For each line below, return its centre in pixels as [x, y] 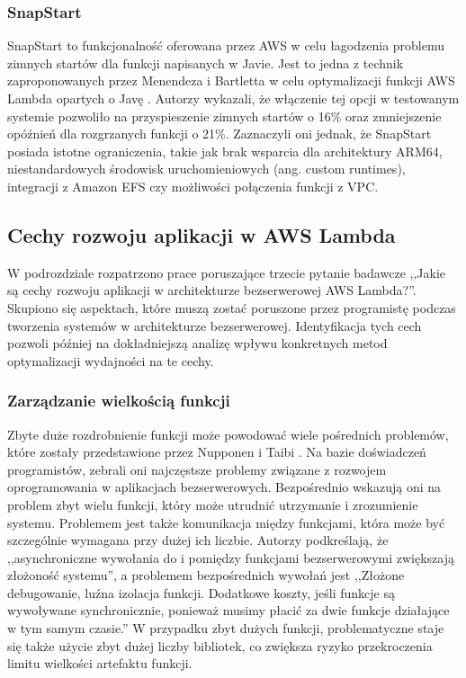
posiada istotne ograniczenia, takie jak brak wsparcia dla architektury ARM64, [225, 151]
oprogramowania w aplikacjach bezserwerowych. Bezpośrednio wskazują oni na [224, 487]
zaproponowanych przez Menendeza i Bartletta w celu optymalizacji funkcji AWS [231, 80]
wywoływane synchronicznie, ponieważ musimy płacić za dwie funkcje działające [229, 610]
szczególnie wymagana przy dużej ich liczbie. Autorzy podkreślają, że [198, 540]
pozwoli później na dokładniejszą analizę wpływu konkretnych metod [197, 343]
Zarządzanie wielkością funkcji [119, 401]
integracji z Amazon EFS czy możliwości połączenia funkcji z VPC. [193, 186]
